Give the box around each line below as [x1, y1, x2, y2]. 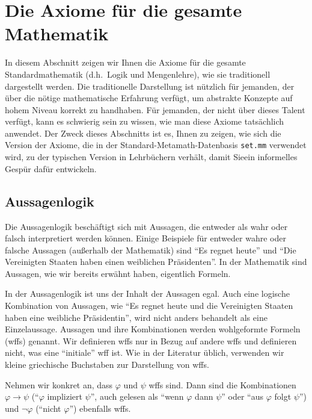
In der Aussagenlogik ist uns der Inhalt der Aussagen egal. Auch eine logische [5, 287, 290, 300]
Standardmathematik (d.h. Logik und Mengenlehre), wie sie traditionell [5, 67, 271, 80]
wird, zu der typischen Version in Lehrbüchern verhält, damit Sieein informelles [5, 151, 298, 163]
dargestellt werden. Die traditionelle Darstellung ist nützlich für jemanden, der [5, 79, 295, 92]
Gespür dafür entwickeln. [5, 162, 97, 175]
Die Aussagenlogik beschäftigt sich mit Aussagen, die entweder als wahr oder [5, 220, 288, 232]
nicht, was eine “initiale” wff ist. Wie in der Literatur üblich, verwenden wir [5, 346, 284, 359]
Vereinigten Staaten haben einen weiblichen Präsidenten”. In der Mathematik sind [5, 255, 307, 268]
